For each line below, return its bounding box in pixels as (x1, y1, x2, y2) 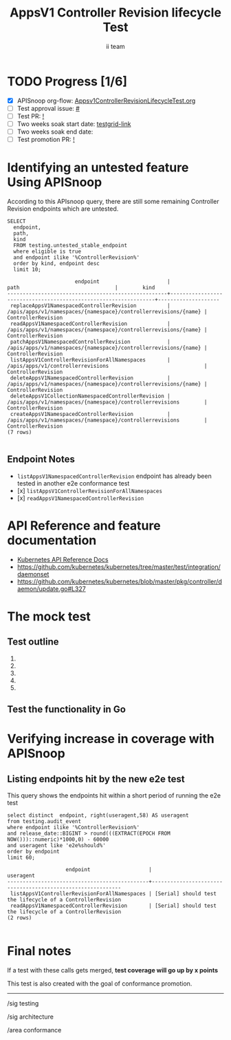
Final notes (7, 944, 71, 959)
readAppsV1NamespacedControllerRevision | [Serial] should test (10, 902, 217, 910)
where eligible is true (13, 248, 81, 255)
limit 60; (7, 854, 36, 862)
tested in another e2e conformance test (16, 479, 130, 487)
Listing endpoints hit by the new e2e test (7, 773, 185, 784)
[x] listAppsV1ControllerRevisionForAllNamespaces (16, 486, 163, 495)
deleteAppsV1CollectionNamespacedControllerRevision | (10, 393, 170, 399)
